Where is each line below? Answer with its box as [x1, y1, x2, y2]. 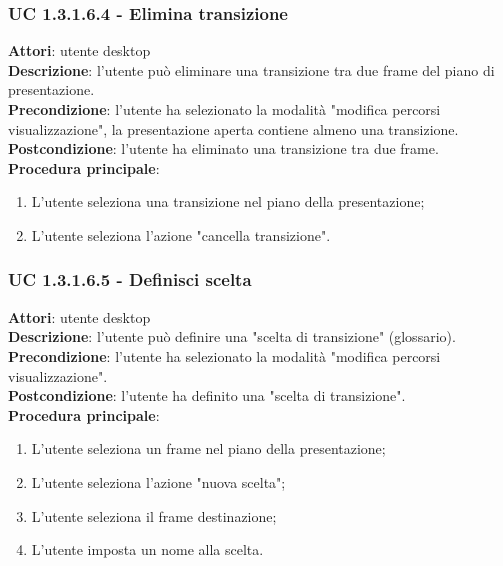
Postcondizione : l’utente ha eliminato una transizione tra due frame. [8, 138, 439, 159]
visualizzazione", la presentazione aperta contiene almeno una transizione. [8, 118, 459, 139]
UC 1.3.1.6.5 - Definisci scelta [8, 267, 252, 292]
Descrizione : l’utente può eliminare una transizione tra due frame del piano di [8, 59, 495, 80]
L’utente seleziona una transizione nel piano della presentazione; [31, 191, 425, 212]
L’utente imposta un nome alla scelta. [31, 539, 264, 560]
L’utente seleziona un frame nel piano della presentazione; [31, 438, 386, 459]
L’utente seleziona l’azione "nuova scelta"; [31, 471, 286, 492]
